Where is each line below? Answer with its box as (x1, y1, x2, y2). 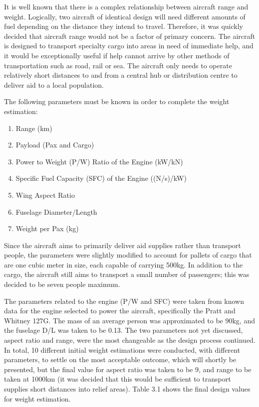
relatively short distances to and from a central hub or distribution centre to (4, 70, 238, 80)
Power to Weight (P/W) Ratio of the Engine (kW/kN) (15, 156, 183, 166)
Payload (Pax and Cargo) (15, 139, 94, 150)
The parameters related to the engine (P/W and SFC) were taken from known (4, 295, 244, 306)
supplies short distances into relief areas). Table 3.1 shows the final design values (4, 384, 251, 394)
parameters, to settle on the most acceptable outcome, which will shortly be (4, 354, 237, 365)
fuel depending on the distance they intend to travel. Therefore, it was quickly (4, 21, 244, 31)
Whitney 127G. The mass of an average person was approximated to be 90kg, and (4, 315, 255, 325)
